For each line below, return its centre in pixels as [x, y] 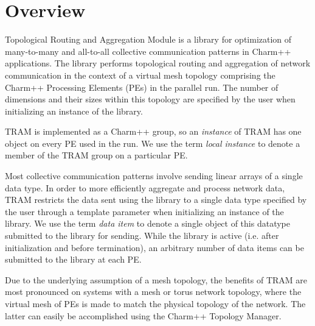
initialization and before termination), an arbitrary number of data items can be [154, 247]
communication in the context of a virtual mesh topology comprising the [140, 75]
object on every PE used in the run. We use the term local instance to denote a [153, 143]
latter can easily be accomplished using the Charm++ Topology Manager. [143, 315]
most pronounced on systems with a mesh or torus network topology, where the [153, 292]
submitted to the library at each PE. [73, 259]
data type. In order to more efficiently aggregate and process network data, [145, 187]
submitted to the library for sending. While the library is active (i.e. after [142, 236]
